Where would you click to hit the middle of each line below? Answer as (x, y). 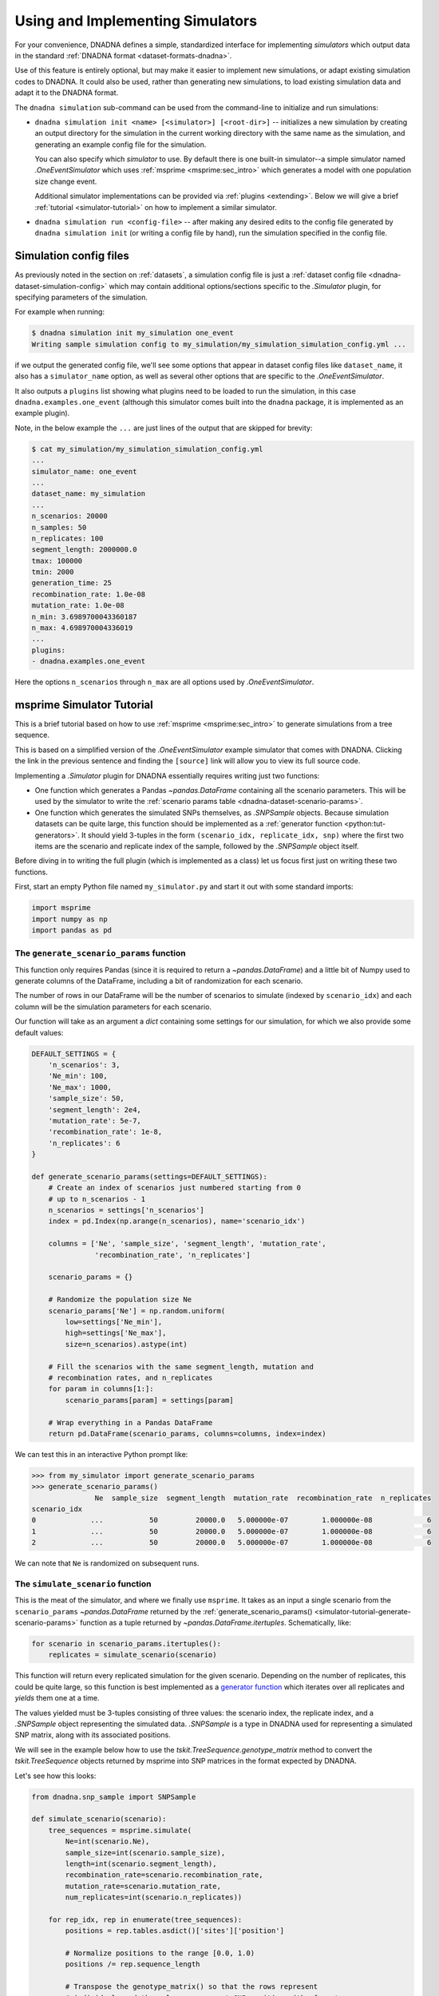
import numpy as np (69, 919)
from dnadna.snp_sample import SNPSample (114, 1797)
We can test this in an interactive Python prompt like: (101, 1454)
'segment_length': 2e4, (95, 1109)
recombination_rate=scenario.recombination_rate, (164, 1875)
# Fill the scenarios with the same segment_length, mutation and (181, 1366)
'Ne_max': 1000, (80, 1087)
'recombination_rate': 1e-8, (105, 1132)
